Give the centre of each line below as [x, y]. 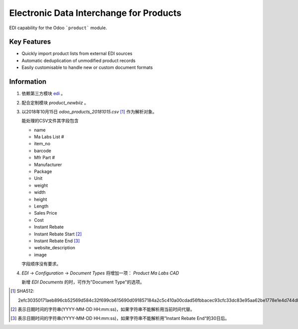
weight [41, 185]
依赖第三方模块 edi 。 [43, 94]
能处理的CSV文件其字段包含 [50, 121]
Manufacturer [48, 164]
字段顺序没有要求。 [41, 264]
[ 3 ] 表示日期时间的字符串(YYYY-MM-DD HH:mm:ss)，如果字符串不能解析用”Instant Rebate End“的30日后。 [120, 318]
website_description [55, 248]
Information [28, 82]
